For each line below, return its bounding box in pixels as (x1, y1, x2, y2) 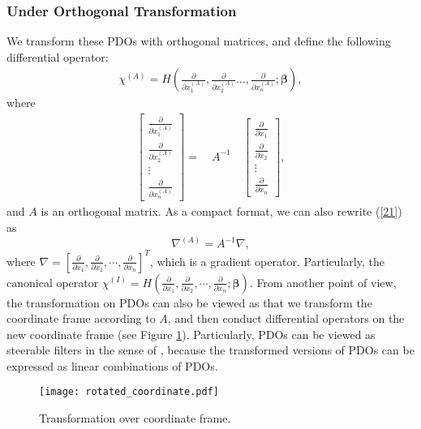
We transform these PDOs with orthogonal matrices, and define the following (6, 32, 391, 49)
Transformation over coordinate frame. (39, 410, 231, 427)
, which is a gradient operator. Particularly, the (149, 252, 384, 269)
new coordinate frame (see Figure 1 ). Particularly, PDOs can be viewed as (6, 325, 376, 342)
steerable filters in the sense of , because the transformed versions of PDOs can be (6, 341, 415, 358)
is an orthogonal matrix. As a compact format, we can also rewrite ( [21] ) (41, 203, 402, 220)
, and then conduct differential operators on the (167, 310, 405, 327)
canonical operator (6, 273, 99, 290)
